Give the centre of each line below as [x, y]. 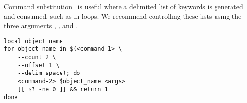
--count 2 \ [37, 57]
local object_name [33, 41]
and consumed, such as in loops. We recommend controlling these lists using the [123, 16]
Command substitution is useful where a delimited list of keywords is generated [123, 6]
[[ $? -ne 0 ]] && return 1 [63, 89]
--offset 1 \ [39, 65]
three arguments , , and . [41, 25]
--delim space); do [49, 73]
